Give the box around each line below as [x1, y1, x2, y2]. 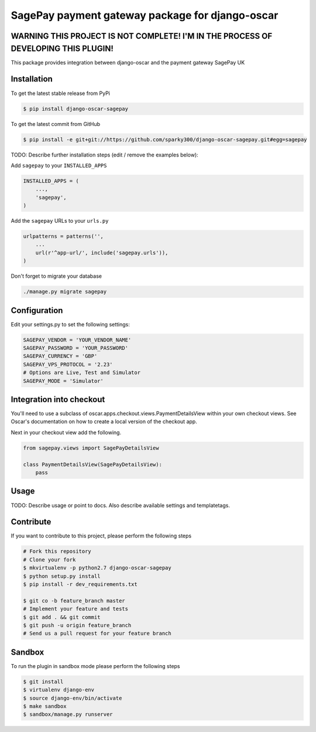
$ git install [23, 678, 64, 685]
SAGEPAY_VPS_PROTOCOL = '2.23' [23, 361, 114, 367]
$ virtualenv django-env [23, 686, 95, 693]
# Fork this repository [23, 548, 92, 555]
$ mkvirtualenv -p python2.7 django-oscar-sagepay [23, 564, 172, 571]
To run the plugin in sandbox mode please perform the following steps [11, 662, 181, 669]
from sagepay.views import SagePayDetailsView [23, 444, 159, 451]
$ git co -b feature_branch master [23, 597, 125, 604]
